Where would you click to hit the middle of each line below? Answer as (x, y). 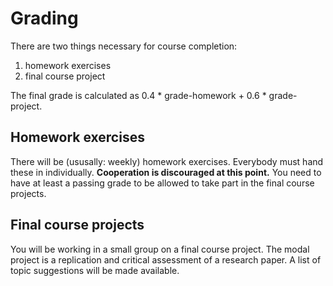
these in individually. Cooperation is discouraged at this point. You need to (166, 172)
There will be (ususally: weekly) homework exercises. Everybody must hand (167, 161)
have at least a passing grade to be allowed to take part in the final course (162, 183)
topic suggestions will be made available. (95, 270)
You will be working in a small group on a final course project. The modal (160, 249)
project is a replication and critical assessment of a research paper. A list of (166, 259)
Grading (44, 18)
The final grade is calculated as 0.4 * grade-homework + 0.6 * (138, 95)
